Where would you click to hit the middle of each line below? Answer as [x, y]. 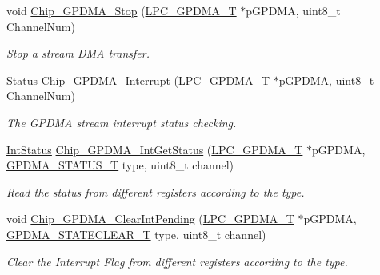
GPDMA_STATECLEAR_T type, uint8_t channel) [136, 234]
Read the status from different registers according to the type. [156, 191]
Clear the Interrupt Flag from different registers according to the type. [177, 261]
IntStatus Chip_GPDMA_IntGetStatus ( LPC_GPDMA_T [155, 149]
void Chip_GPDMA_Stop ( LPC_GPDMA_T [122, 10]
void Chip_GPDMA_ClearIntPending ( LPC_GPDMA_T [150, 219]
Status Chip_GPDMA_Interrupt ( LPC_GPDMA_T [138, 80]
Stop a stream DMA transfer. [78, 53]
